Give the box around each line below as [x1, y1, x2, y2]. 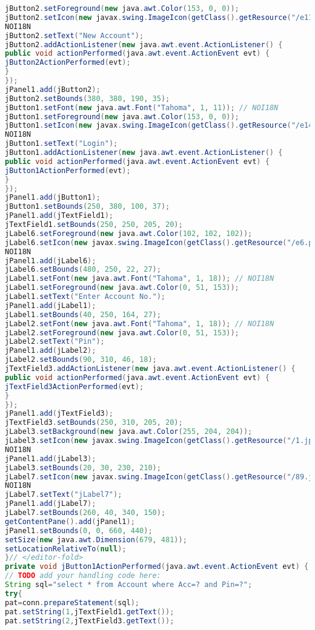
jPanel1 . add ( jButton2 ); [5, 85, 101, 94]
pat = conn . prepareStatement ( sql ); [5, 598, 139, 607]
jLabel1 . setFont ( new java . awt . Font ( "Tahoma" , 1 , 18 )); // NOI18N [5, 274, 274, 283]
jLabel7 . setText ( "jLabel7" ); [5, 490, 122, 499]
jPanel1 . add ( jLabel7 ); [5, 499, 96, 508]
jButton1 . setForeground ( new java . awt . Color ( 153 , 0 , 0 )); [5, 112, 239, 121]
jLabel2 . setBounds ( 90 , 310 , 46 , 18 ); [5, 355, 157, 364]
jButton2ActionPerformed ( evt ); [5, 58, 131, 67]
